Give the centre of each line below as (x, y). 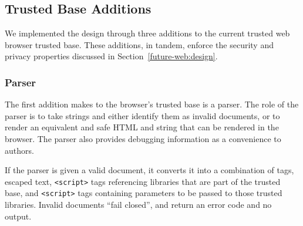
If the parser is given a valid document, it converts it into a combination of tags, (149, 170)
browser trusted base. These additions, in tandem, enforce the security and (139, 44)
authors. (19, 150)
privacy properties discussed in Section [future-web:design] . (111, 56)
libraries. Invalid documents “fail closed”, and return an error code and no (138, 205)
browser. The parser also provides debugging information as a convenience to (143, 138)
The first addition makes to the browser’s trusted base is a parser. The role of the (152, 104)
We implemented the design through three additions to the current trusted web (147, 33)
